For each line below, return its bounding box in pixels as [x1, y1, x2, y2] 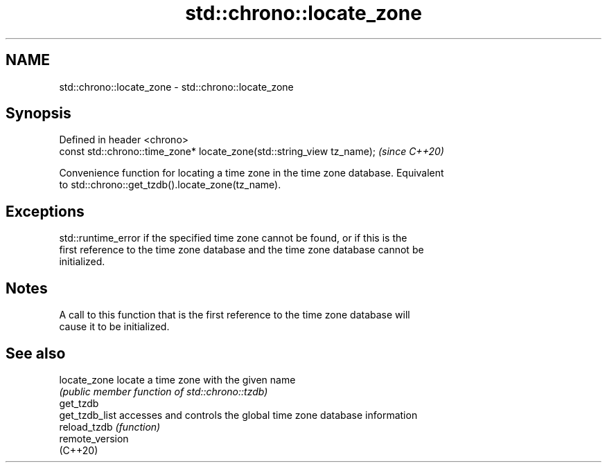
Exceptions [6, 202, 85, 220]
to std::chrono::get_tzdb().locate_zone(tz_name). [59, 179, 281, 191]
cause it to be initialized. [59, 321, 170, 333]
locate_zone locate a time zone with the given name [59, 373, 296, 386]
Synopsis [6, 105, 71, 123]
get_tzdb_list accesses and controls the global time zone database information [59, 408, 418, 421]
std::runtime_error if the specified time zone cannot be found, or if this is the [59, 232, 407, 244]
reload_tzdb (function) [59, 420, 161, 433]
